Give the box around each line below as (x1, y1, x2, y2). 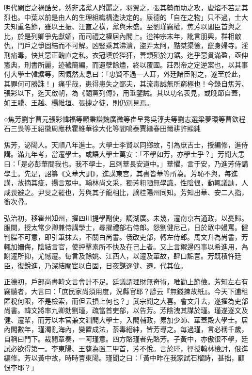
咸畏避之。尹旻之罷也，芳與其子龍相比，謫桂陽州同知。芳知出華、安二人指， (4, 187, 248, 197)
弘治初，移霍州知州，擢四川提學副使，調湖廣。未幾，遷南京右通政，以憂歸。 (4, 212, 248, 223)
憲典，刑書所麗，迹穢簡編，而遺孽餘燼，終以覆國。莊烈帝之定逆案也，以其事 (4, 59, 248, 69)
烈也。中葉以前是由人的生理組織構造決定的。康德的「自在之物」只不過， (4, 12, 235, 22)
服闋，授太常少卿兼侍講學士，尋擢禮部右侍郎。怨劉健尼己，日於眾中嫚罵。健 (4, 222, 248, 232)
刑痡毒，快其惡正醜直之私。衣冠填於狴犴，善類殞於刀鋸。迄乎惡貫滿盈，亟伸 (4, 49, 248, 60)
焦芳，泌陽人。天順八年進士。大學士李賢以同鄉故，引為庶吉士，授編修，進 (4, 139, 241, 149)
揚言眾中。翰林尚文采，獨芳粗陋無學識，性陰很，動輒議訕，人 (51, 178, 248, 188)
